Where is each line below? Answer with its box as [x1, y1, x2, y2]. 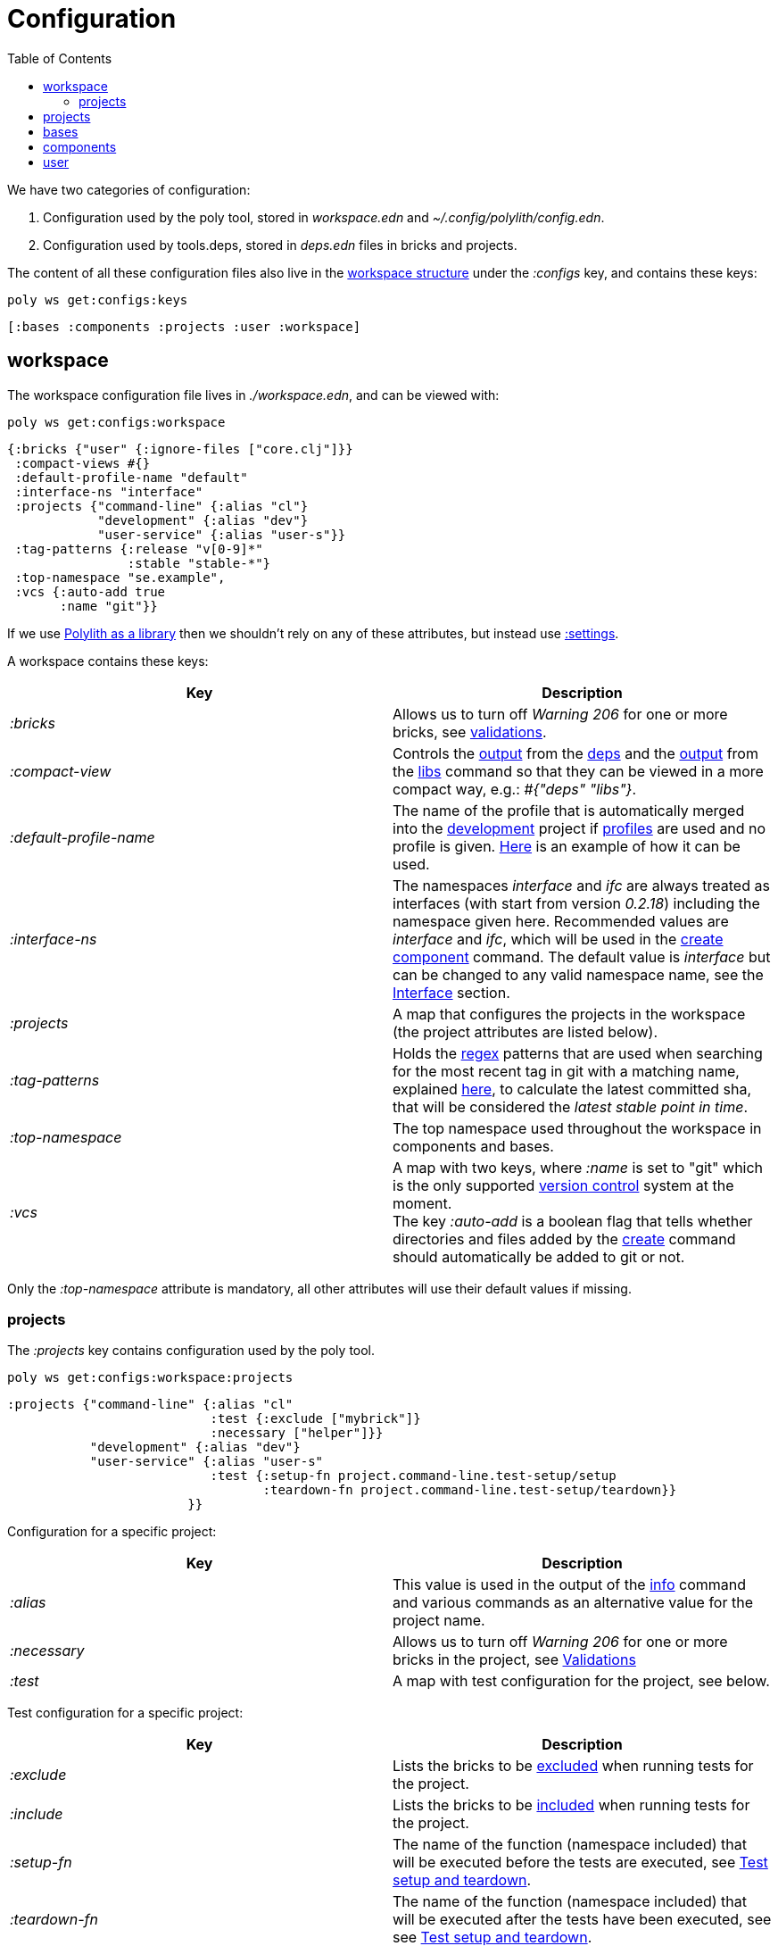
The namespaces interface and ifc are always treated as [393, 876, 770, 894]
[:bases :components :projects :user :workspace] [7, 319, 361, 334]
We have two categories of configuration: [7, 181, 251, 197]
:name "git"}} [60, 598, 158, 613]
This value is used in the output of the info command [393, 1576, 747, 1594]
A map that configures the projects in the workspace [393, 1004, 746, 1023]
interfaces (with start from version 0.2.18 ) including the [393, 894, 760, 912]
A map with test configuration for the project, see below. [393, 1672, 770, 1691]
